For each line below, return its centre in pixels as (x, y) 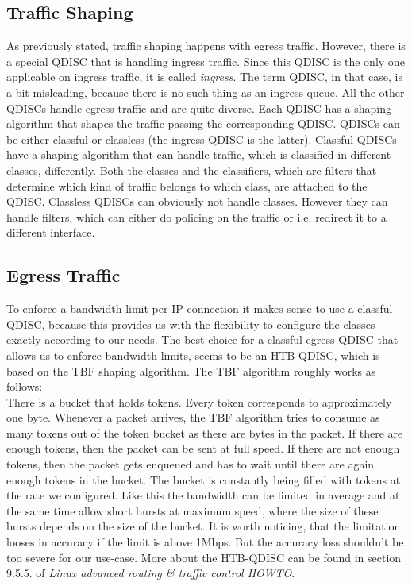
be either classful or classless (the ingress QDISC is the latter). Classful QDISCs (202, 139)
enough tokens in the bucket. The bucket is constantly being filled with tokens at (204, 479)
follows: (25, 386)
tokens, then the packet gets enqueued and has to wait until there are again (191, 464)
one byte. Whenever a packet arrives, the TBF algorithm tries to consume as (193, 417)
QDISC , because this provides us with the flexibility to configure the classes (191, 324)
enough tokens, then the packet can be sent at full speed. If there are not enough (203, 448)
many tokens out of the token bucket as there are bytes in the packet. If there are (205, 432)
